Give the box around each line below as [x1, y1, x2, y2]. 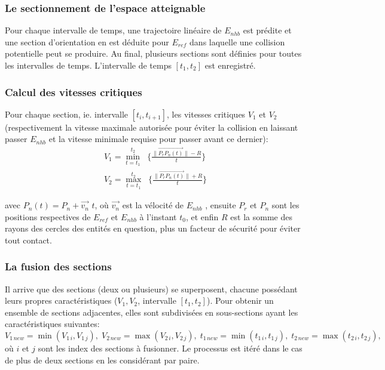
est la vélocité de [122, 199, 184, 211]
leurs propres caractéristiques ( [5, 294, 118, 307]
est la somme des [230, 210, 292, 223]
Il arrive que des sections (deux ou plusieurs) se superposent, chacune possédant [5, 282, 298, 295]
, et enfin [185, 210, 219, 223]
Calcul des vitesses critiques [5, 84, 142, 99]
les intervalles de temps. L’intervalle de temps [5, 59, 172, 71]
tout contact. [5, 233, 52, 246]
